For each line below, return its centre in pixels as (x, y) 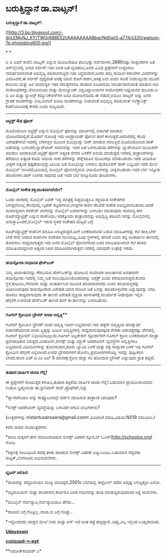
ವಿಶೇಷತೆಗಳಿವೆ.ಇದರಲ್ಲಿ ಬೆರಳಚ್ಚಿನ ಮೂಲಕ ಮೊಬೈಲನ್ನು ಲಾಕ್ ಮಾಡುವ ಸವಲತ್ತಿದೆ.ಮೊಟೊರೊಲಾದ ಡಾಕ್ (80, 141)
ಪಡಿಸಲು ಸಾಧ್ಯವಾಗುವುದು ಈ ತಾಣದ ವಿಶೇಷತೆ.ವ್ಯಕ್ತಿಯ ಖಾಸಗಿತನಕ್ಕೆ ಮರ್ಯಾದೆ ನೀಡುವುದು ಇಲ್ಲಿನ (74, 294)
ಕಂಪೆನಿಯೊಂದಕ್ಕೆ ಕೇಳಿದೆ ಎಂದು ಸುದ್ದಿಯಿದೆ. (35, 106)
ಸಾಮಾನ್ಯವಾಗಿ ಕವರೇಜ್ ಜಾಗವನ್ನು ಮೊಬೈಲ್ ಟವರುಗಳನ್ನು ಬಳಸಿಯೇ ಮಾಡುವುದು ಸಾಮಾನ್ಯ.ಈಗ (74, 210)
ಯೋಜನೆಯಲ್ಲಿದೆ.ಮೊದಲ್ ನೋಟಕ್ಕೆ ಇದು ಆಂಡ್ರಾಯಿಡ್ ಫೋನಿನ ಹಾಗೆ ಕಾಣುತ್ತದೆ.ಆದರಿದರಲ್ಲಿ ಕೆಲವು (76, 136)
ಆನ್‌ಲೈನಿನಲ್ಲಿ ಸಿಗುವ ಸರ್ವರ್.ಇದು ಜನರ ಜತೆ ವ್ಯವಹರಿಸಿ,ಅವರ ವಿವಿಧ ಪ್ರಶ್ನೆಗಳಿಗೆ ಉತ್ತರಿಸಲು (70, 68)
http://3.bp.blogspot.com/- (36, 32)
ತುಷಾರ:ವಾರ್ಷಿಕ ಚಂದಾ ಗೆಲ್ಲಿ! (27, 372)
